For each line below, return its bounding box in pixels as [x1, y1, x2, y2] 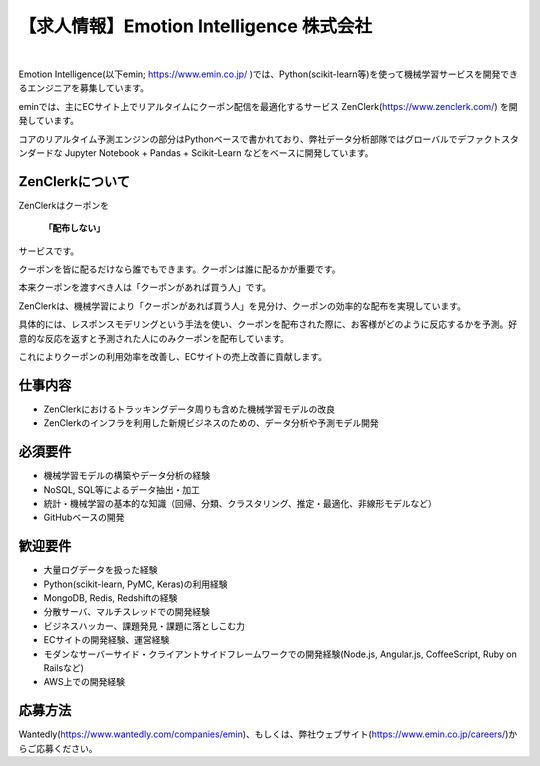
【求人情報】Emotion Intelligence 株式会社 [18, 15, 373, 37]
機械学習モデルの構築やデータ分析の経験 [43, 470, 210, 482]
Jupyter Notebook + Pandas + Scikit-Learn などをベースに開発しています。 [64, 146, 374, 159]
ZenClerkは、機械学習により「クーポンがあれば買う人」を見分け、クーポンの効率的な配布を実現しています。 [18, 300, 467, 312]
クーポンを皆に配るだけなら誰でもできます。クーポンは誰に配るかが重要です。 [18, 263, 341, 275]
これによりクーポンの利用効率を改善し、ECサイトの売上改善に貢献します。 [18, 350, 327, 362]
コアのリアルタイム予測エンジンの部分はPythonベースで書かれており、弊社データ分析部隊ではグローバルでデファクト [18, 133, 502, 145]
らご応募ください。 [18, 742, 98, 754]
